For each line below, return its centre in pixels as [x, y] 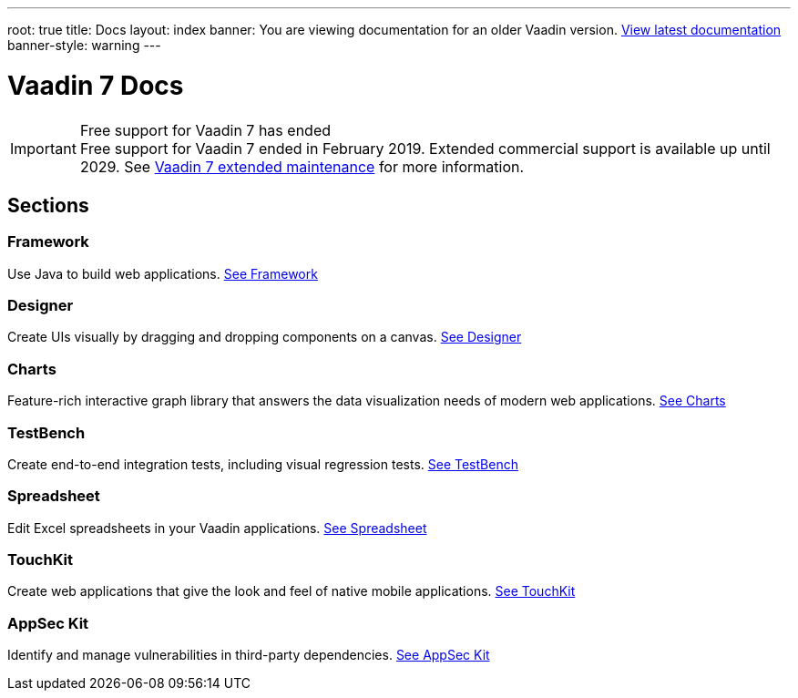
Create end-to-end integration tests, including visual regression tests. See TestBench [263, 464]
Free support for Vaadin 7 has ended [205, 130]
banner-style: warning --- [84, 45]
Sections [48, 205]
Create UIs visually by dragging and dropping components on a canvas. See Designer [265, 337]
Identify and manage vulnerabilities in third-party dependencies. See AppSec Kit [249, 655]
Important [43, 148]
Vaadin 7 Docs [96, 85]
